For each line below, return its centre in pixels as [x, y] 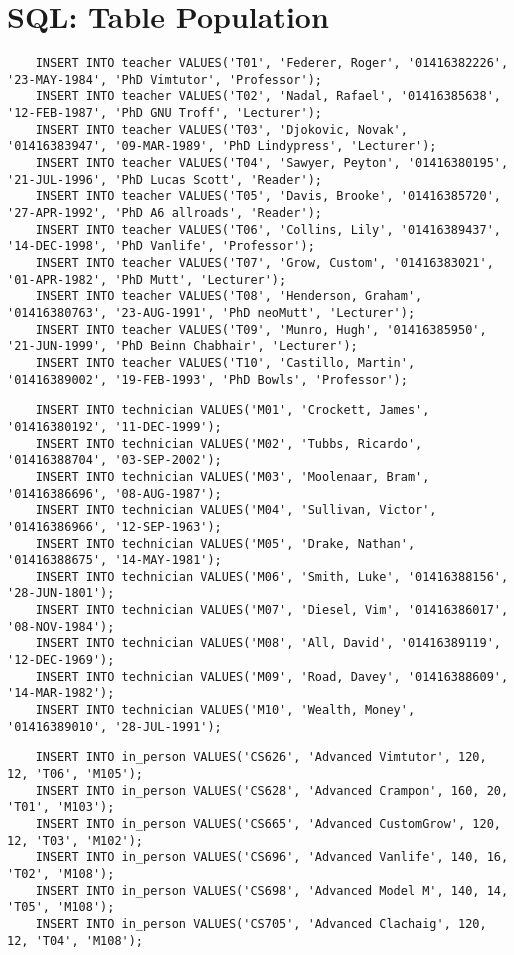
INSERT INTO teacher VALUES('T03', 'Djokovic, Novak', [221, 129]
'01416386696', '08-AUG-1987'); [114, 493]
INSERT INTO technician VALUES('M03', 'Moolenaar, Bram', [232, 476]
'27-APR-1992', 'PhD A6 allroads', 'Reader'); [164, 213]
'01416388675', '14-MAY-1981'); [114, 560]
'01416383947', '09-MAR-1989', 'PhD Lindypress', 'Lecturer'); [222, 146]
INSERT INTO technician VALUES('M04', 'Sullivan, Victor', [236, 510]
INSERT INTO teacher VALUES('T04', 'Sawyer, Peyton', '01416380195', [272, 163]
